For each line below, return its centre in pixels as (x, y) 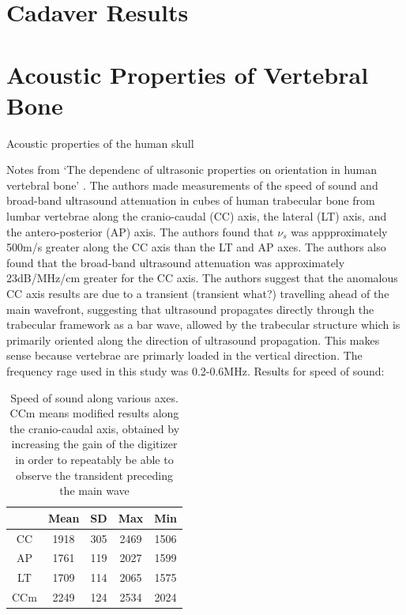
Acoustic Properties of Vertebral (188, 74)
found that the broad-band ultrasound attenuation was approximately (176, 262)
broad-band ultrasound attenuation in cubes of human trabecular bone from (191, 200)
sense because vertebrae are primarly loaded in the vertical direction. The (184, 355)
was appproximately (339, 231)
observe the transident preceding (94, 475)
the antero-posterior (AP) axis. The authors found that (140, 231)
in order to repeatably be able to (94, 459)
